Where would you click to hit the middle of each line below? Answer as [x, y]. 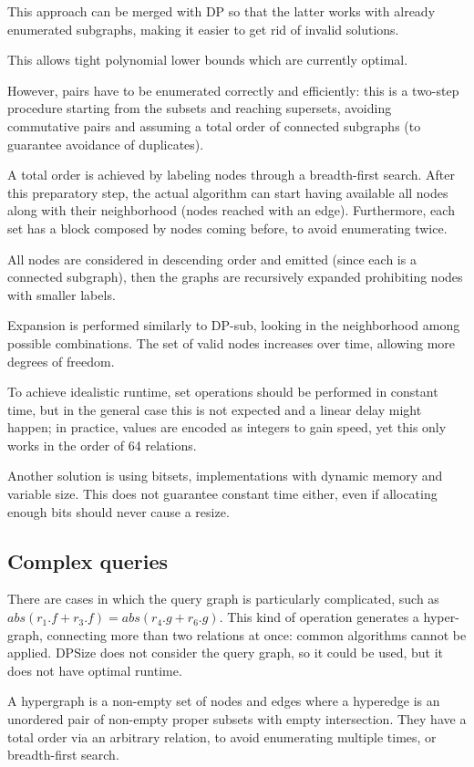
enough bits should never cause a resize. [118, 511]
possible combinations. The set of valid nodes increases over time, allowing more [231, 342]
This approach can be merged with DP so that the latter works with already [222, 11]
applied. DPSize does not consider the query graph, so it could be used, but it [226, 653]
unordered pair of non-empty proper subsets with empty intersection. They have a [237, 719]
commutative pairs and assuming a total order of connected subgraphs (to [214, 125]
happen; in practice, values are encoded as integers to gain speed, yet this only [227, 427]
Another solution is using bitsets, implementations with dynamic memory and [225, 476]
